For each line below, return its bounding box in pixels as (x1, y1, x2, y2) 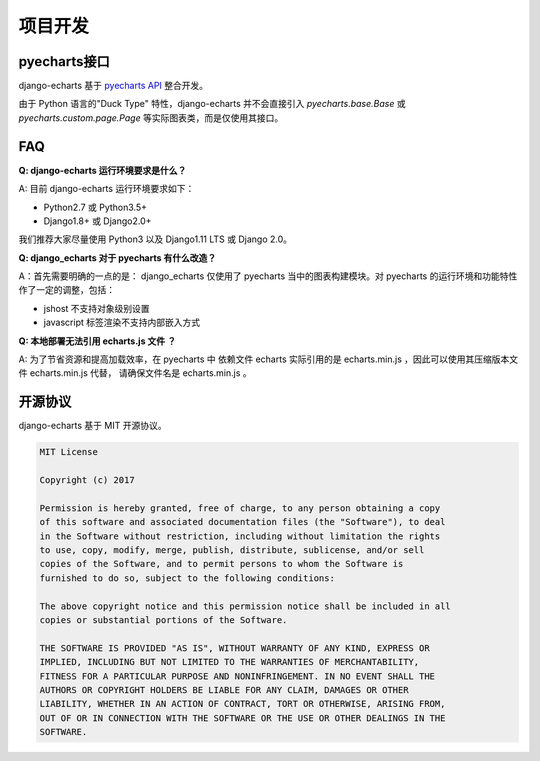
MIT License (39, 446, 99, 458)
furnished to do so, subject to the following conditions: (39, 572, 335, 584)
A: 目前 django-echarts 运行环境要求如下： (18, 183, 195, 195)
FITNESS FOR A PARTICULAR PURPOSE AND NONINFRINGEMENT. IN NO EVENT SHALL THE (39, 670, 435, 682)
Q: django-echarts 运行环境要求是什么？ (18, 164, 187, 176)
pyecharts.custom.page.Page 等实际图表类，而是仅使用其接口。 (18, 111, 284, 124)
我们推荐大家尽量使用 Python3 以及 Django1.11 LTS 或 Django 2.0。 (18, 233, 293, 245)
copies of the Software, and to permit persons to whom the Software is (39, 558, 404, 570)
